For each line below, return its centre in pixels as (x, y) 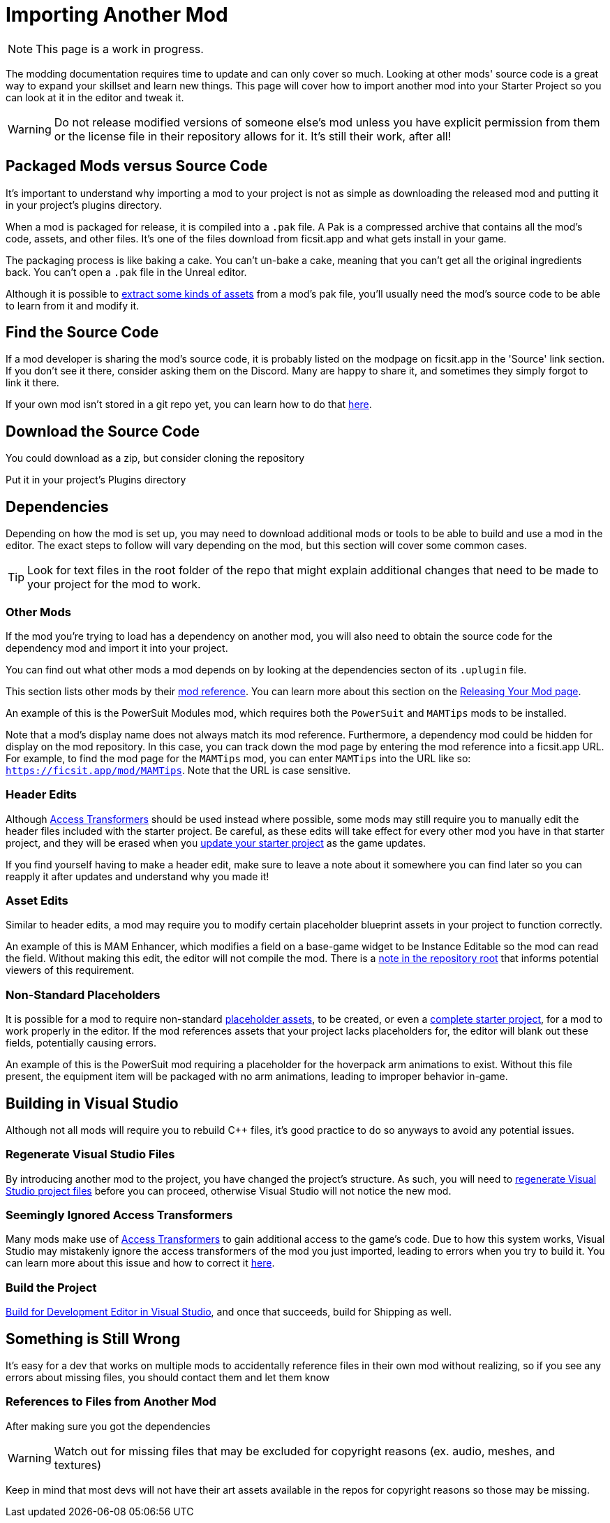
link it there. (32, 383)
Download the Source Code (103, 431)
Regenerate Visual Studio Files (90, 1154)
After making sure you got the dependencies (108, 1426)
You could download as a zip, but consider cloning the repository (155, 458)
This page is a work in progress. (120, 49)
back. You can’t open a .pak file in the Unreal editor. (126, 272)
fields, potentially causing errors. (81, 1043)
